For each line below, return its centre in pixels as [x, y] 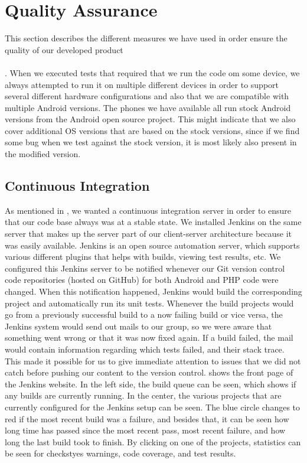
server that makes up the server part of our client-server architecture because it [148, 234]
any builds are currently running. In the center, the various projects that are [143, 395]
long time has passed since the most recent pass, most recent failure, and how [145, 430]
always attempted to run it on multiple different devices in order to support [142, 84]
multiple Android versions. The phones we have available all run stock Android [148, 107]
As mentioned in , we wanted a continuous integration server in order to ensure [148, 210]
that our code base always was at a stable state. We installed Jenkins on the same [153, 222]
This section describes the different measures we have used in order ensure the [146, 38]
